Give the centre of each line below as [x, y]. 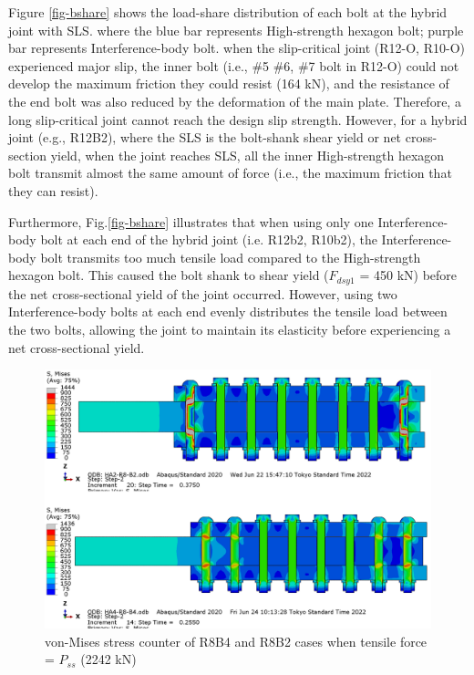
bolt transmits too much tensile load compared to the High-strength [231, 257]
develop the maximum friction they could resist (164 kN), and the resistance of [229, 83]
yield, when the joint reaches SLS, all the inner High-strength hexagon [247, 155]
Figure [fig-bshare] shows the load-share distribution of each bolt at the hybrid [228, 12]
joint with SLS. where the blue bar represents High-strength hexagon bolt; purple [236, 30]
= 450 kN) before [408, 275]
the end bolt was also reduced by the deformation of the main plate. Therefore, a [235, 101]
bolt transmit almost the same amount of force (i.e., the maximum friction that [230, 173]
